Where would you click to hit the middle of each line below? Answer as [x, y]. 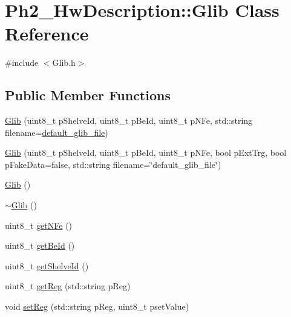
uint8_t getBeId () [40, 245]
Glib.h [64, 62]
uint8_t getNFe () [39, 225]
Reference [47, 34]
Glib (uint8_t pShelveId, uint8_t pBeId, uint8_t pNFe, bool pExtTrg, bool [146, 152]
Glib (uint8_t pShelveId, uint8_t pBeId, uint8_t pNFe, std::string [129, 120]
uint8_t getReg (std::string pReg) [68, 286]
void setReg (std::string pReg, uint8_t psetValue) [97, 306]
